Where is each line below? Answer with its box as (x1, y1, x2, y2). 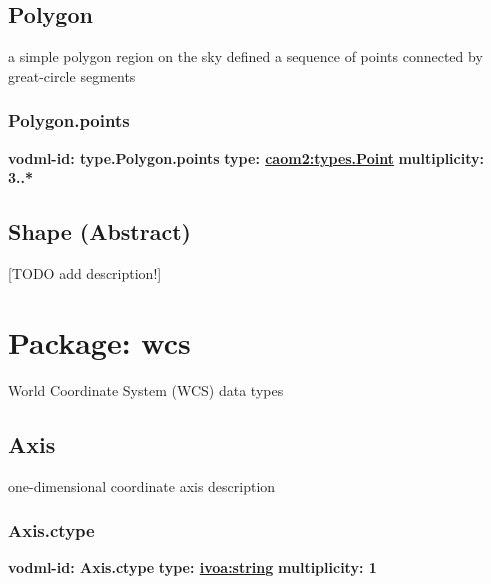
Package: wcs (8, 321, 191, 362)
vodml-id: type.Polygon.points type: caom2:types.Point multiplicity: (8, 147, 484, 168)
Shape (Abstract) (8, 216, 191, 247)
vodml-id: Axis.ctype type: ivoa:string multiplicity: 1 (8, 557, 377, 578)
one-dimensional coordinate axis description (8, 475, 276, 496)
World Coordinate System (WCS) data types (8, 379, 284, 400)
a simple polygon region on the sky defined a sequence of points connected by (8, 46, 483, 67)
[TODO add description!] (8, 263, 162, 283)
